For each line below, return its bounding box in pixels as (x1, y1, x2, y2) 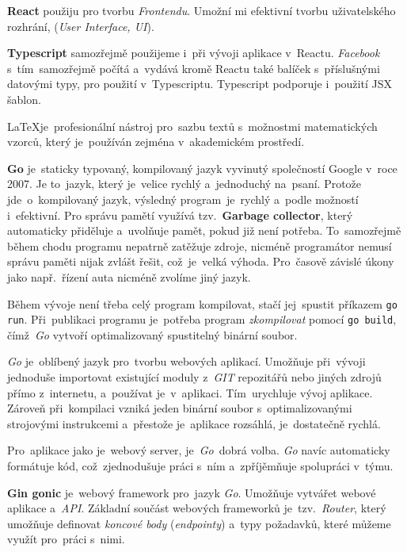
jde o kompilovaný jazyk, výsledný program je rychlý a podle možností (7, 190, 359, 207)
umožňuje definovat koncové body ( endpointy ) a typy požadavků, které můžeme (7, 515, 391, 531)
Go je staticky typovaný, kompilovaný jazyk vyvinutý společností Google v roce (7, 159, 397, 176)
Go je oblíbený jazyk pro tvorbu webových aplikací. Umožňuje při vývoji (7, 353, 366, 370)
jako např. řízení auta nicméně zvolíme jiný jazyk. (7, 268, 251, 285)
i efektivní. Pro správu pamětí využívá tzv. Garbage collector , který (7, 206, 353, 223)
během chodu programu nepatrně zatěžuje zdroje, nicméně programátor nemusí (7, 237, 392, 254)
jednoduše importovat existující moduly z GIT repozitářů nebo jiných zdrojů (7, 369, 382, 385)
